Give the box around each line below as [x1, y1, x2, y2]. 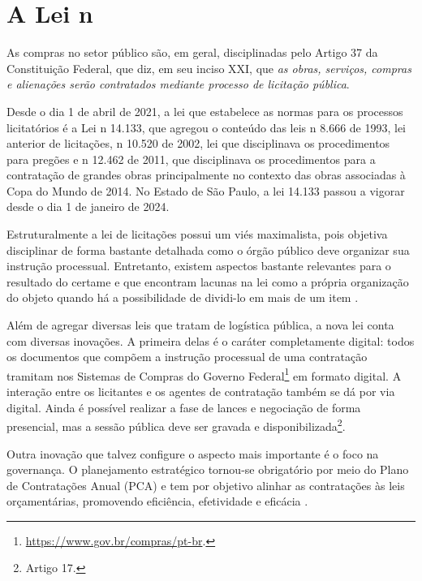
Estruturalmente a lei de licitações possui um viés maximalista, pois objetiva [6, 226, 388, 243]
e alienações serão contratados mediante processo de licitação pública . [6, 75, 350, 93]
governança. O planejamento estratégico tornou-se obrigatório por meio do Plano [6, 461, 409, 478]
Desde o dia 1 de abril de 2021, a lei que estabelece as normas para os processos [6, 102, 403, 119]
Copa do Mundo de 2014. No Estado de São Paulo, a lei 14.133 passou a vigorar [6, 182, 405, 199]
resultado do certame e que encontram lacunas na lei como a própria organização [6, 273, 409, 290]
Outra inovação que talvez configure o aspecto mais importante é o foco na [6, 445, 379, 462]
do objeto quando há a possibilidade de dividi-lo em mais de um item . [6, 289, 359, 306]
